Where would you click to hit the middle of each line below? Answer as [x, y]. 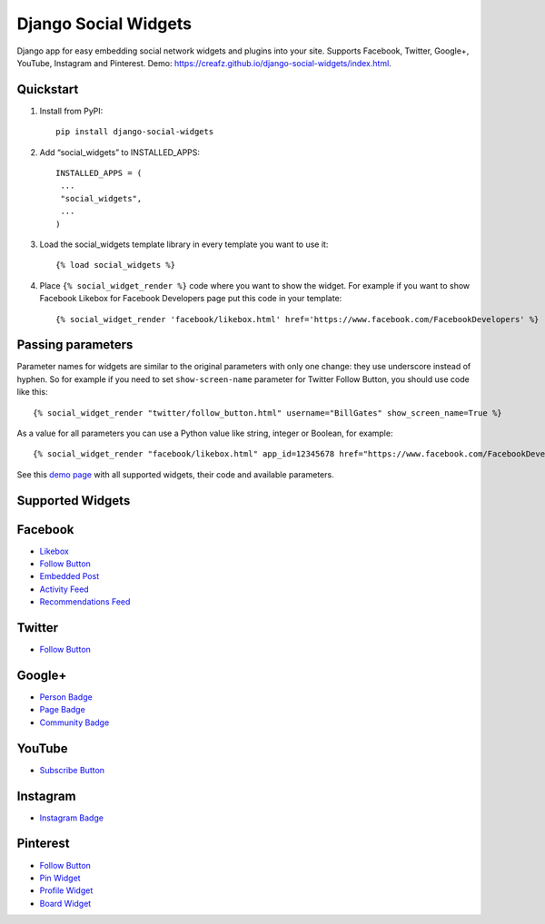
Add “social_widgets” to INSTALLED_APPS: [119, 152]
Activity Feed [64, 589]
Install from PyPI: [71, 111]
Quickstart [48, 89]
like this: [32, 392]
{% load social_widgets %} [116, 265]
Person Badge [66, 697]
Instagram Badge [72, 818]
